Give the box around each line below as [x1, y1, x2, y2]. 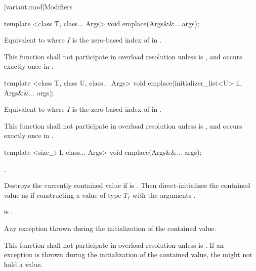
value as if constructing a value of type [4, 189, 122, 200]
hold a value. [4, 259, 43, 269]
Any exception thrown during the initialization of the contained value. [4, 223, 216, 233]
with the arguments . [132, 189, 196, 200]
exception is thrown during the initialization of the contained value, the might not [4, 249, 253, 260]
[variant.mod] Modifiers [4, 1, 73, 11]
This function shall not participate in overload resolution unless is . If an [4, 239, 224, 250]
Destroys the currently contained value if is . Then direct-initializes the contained [4, 180, 251, 190]
